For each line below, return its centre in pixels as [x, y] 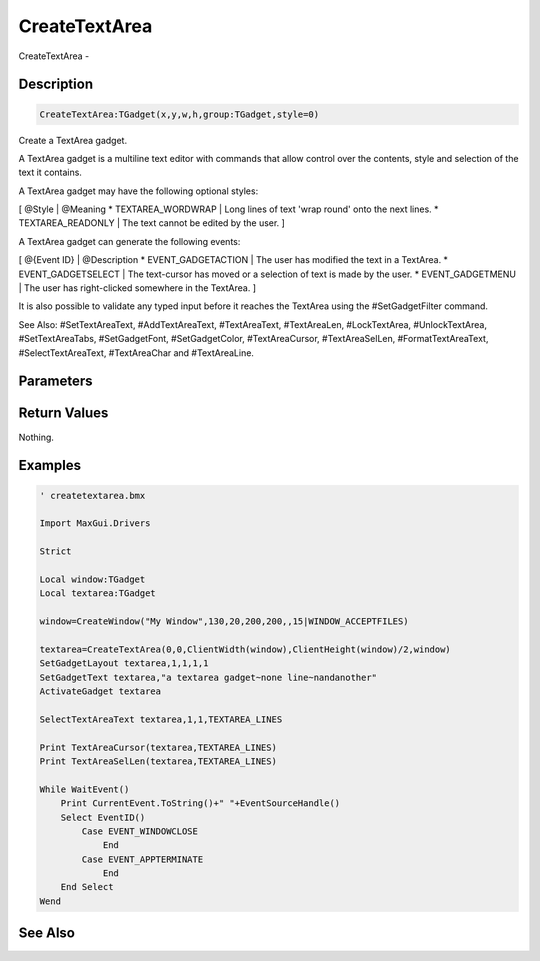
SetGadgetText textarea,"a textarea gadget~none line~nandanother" [208, 677]
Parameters [55, 381]
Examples [50, 465]
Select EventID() [103, 817]
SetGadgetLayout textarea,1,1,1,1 [124, 663]
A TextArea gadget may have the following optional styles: [138, 191]
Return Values [63, 413]
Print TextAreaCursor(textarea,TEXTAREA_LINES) [158, 747]
